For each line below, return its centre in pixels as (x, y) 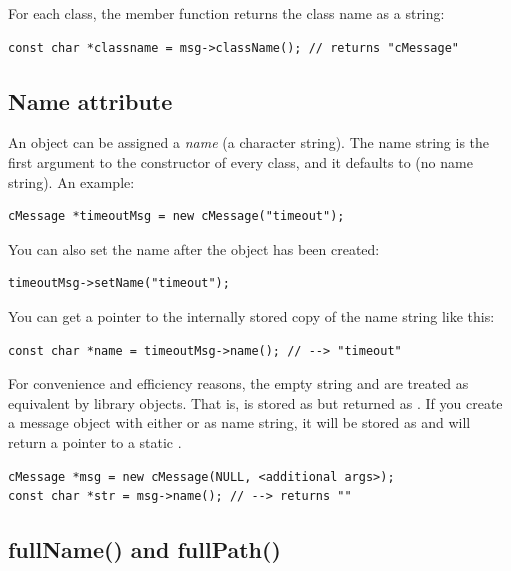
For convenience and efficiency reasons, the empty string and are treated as (238, 383)
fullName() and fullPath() (144, 549)
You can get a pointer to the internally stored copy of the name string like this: (251, 315)
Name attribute (90, 100)
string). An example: (71, 181)
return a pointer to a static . (95, 441)
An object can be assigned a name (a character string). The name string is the (249, 142)
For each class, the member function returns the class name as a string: (226, 13)
